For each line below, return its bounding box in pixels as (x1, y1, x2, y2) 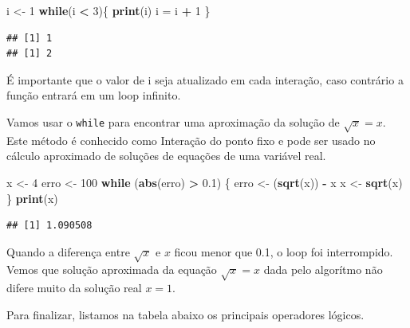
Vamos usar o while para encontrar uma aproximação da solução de (6, 113, 340, 130)
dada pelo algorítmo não (263, 261, 383, 278)
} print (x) (6, 189, 58, 206)
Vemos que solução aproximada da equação (6, 261, 217, 278)
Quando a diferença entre (6, 243, 130, 260)
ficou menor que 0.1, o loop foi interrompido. (174, 243, 393, 260)
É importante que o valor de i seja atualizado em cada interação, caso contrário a (6, 71, 404, 88)
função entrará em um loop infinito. (6, 87, 181, 103)
